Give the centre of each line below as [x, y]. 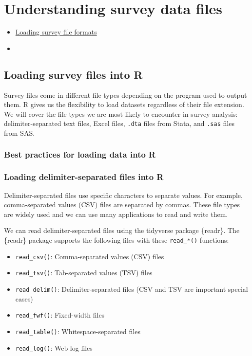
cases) [24, 298]
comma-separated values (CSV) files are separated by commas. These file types [122, 205]
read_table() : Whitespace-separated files [78, 331]
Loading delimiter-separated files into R [84, 177]
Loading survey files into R [73, 74]
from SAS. [19, 133]
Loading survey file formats [56, 32]
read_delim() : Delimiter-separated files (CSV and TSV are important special [132, 289]
